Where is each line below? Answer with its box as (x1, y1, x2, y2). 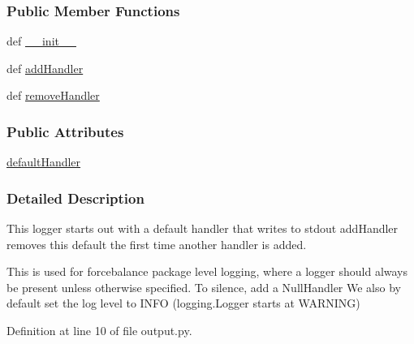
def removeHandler (6, 87, 100, 104)
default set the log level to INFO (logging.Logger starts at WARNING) (6, 295, 360, 312)
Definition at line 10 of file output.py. (6, 322, 192, 338)
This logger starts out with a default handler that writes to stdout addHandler (6, 220, 399, 237)
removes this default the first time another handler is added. (6, 235, 307, 252)
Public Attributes (6, 121, 124, 141)
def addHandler (6, 59, 84, 76)
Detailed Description (6, 187, 144, 208)
